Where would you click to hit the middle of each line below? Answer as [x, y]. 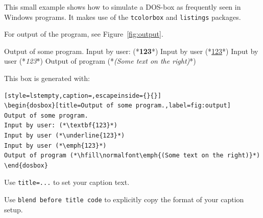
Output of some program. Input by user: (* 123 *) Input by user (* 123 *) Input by [131, 51]
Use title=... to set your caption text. [67, 182]
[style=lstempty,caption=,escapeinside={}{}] [83, 96]
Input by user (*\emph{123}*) [55, 145]
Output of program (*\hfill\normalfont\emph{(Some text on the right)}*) [132, 156]
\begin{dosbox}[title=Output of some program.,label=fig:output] [117, 106]
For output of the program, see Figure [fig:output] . [84, 34]
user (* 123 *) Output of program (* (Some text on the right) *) [100, 61]
